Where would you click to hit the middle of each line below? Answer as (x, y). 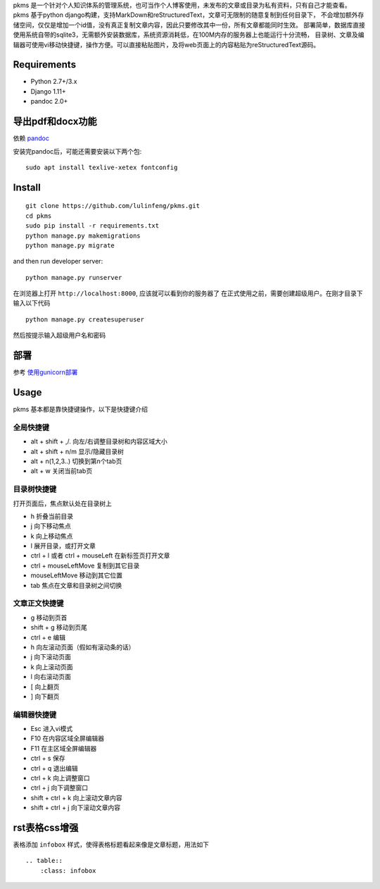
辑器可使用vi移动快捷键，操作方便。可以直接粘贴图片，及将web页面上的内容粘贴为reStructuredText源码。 (166, 44)
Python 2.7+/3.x (54, 82)
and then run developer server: (58, 262)
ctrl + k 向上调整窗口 (61, 778)
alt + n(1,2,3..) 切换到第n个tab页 (76, 461)
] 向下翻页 (45, 696)
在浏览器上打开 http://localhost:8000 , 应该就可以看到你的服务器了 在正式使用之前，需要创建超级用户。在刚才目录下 (188, 293)
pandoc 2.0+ (49, 102)
